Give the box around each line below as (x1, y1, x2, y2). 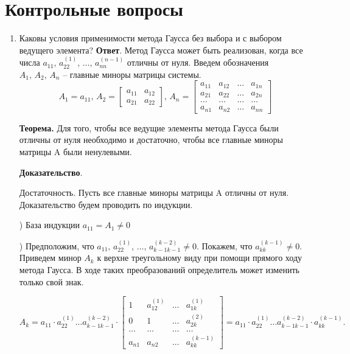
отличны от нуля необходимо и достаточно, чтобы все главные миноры (19, 133, 283, 146)
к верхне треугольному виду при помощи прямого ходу (97, 251, 303, 264)
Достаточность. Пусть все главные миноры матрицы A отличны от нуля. (19, 186, 289, 199)
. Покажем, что (196, 239, 253, 252)
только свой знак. (19, 275, 84, 288)
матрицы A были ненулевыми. (19, 145, 132, 158)
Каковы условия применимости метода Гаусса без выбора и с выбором (19, 32, 282, 44)
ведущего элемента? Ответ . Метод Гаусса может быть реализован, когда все (19, 43, 303, 56)
